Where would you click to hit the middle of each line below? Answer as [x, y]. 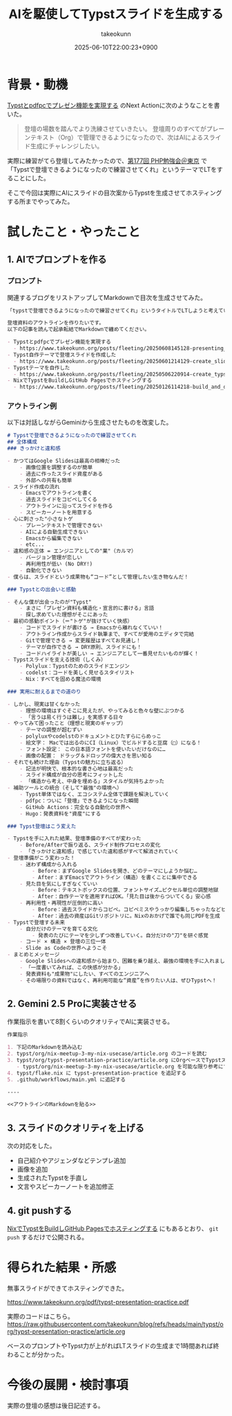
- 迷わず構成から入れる [48, 864]
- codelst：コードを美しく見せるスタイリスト [77, 673]
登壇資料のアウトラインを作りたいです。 [56, 323]
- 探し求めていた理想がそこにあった [64, 615]
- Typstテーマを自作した [39, 368]
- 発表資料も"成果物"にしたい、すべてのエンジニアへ [85, 974]
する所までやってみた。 [40, 201]
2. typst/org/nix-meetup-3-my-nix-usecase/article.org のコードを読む [107, 1054]
